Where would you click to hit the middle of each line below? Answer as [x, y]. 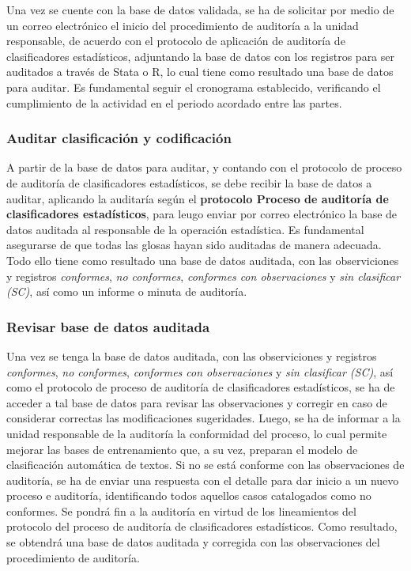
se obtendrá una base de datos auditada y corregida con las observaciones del [193, 542]
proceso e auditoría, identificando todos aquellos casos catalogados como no [189, 495]
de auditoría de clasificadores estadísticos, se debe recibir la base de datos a [189, 182]
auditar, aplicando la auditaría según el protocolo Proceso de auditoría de [198, 198]
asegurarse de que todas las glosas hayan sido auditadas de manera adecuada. [194, 245]
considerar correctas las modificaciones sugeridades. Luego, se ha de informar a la [204, 418]
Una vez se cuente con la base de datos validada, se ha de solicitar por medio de [200, 9]
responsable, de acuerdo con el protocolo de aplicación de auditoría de [176, 41]
